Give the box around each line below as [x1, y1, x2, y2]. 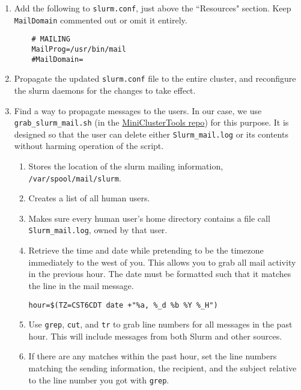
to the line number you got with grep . [28, 373, 169, 386]
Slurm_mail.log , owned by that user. [28, 224, 168, 236]
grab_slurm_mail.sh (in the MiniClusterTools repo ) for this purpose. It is [14, 116, 289, 129]
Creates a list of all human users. [28, 192, 150, 204]
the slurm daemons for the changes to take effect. [14, 84, 196, 96]
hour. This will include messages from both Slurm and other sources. [28, 329, 282, 342]
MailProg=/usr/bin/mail [31, 44, 126, 53]
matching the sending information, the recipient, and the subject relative [28, 362, 297, 374]
